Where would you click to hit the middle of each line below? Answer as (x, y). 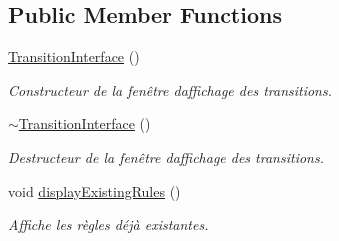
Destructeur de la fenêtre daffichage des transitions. (166, 156)
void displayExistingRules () (94, 190)
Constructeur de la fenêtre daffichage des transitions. (170, 89)
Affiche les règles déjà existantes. (108, 224)
